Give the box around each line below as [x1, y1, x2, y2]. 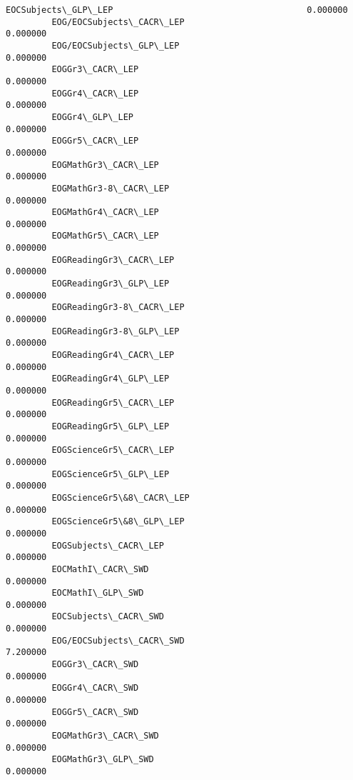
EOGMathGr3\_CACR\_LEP [51, 159, 159, 170]
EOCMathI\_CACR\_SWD [51, 564, 149, 574]
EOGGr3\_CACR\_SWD [51, 659, 139, 670]
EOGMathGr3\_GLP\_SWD [51, 754, 154, 765]
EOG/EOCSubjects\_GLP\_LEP [51, 40, 180, 51]
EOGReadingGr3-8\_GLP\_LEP [51, 326, 180, 336]
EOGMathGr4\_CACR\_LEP [51, 207, 159, 218]
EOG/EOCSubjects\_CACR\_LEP [51, 16, 185, 27]
